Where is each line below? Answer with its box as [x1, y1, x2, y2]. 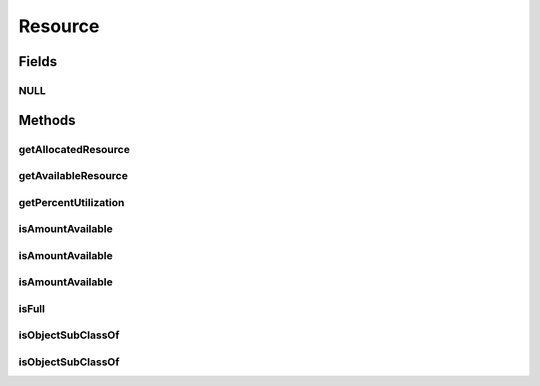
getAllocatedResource [18, 142, 130, 156]
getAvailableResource [18, 169, 129, 183]
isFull [18, 301, 45, 315]
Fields [18, 53, 58, 70]
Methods [18, 111, 76, 129]
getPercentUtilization [18, 195, 125, 209]
